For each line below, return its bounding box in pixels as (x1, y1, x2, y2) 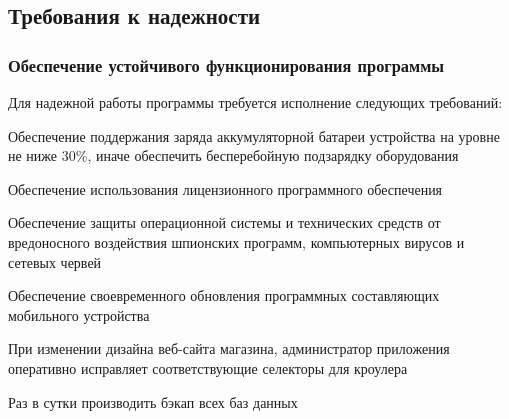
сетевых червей (8, 251, 102, 272)
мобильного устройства (8, 304, 150, 325)
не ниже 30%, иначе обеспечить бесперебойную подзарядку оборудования (8, 145, 459, 166)
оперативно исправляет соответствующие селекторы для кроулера (8, 357, 408, 378)
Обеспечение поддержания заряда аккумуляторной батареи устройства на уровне (8, 125, 500, 146)
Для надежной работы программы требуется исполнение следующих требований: (8, 92, 503, 112)
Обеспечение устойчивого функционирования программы (8, 52, 445, 77)
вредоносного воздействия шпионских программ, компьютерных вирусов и (8, 231, 465, 252)
